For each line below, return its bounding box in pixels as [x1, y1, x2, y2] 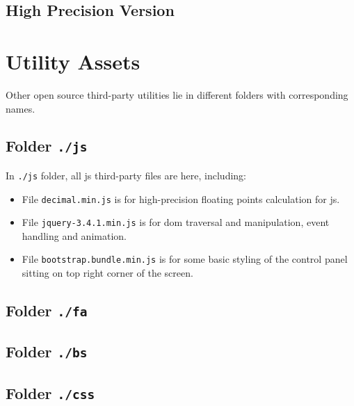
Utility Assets [6, 47, 140, 75]
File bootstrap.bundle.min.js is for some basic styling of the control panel [22, 252, 348, 266]
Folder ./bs [6, 341, 88, 362]
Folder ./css [6, 382, 95, 403]
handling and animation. [22, 228, 127, 243]
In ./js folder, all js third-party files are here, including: [6, 168, 246, 182]
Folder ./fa [6, 300, 88, 321]
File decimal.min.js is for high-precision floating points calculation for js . [22, 191, 340, 206]
